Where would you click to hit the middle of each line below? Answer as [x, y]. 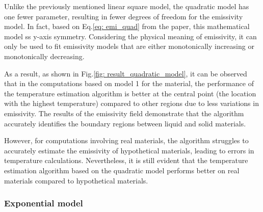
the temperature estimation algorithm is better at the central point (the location [130, 93]
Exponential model [44, 203]
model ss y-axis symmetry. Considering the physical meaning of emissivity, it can [130, 36]
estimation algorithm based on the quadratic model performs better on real [122, 170]
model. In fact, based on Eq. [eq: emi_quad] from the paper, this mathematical [127, 26]
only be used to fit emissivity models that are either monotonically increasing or [129, 46]
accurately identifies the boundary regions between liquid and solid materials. [125, 123]
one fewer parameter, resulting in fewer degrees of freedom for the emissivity [124, 16]
